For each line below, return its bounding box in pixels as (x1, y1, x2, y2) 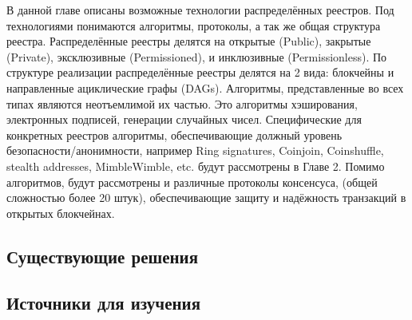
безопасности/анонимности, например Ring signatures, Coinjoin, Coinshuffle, (6, 142, 384, 159)
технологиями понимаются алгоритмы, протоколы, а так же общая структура (6, 17, 381, 34)
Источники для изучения (6, 290, 201, 315)
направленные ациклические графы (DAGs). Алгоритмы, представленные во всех (6, 79, 404, 96)
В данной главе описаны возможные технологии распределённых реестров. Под (6, 2, 394, 18)
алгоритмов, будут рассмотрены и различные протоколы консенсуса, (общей (6, 173, 378, 190)
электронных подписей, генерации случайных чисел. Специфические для (6, 111, 362, 128)
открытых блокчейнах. (6, 204, 115, 221)
